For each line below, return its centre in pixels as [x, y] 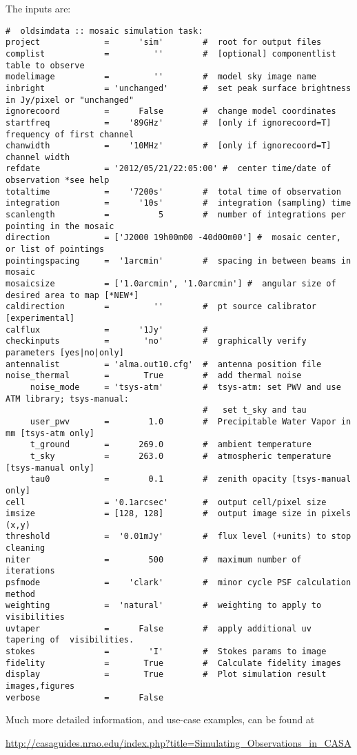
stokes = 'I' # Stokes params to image [166, 652]
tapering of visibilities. [70, 640]
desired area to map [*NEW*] [72, 295]
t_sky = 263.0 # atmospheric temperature [181, 456]
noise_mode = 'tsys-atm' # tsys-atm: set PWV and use [185, 387]
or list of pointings [55, 249]
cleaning [25, 548]
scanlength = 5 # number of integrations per [176, 215]
